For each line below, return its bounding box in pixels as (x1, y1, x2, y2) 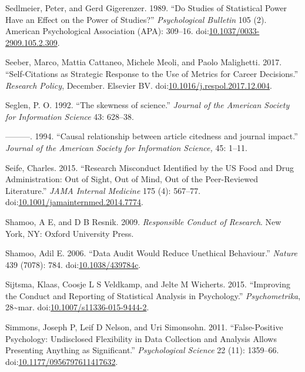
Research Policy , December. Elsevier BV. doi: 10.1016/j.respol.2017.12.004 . (5, 79, 273, 91)
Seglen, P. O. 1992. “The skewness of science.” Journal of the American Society (5, 99, 290, 111)
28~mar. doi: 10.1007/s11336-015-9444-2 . (5, 301, 149, 313)
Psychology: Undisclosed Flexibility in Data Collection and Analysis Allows (5, 332, 277, 344)
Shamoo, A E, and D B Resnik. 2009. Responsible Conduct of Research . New (5, 215, 281, 227)
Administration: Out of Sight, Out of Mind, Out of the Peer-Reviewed (5, 173, 258, 185)
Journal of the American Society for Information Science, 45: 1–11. (5, 141, 247, 153)
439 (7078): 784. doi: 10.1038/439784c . (5, 258, 141, 270)
